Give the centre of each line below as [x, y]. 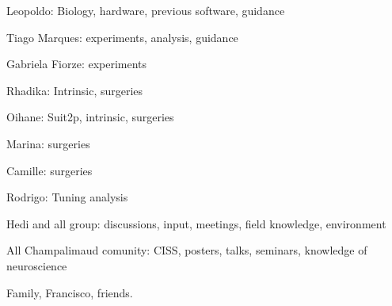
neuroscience [37, 265]
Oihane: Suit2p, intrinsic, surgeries [90, 117]
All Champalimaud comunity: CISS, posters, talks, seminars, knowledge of [187, 250]
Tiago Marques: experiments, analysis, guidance [122, 37]
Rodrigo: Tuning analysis [67, 197]
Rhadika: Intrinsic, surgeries [75, 90]
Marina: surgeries [48, 143]
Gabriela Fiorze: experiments [77, 64]
